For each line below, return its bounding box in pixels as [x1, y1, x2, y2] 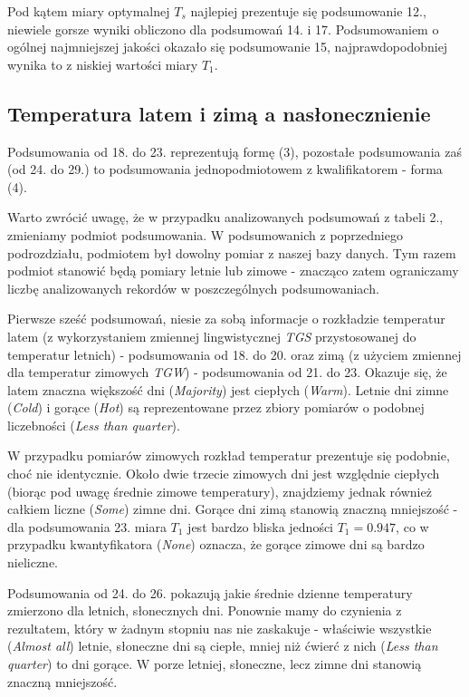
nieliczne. [7, 553, 58, 572]
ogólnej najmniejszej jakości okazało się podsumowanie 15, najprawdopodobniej [7, 37, 448, 56]
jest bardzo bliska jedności [187, 517, 334, 536]
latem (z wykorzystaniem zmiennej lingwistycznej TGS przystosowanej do [7, 326, 416, 345]
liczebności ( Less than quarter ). [7, 415, 180, 434]
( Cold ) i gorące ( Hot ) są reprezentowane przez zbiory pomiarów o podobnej [7, 398, 425, 417]
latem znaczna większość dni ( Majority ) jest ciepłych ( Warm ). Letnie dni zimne [7, 380, 449, 399]
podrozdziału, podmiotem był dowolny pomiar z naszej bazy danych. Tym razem [7, 243, 456, 262]
